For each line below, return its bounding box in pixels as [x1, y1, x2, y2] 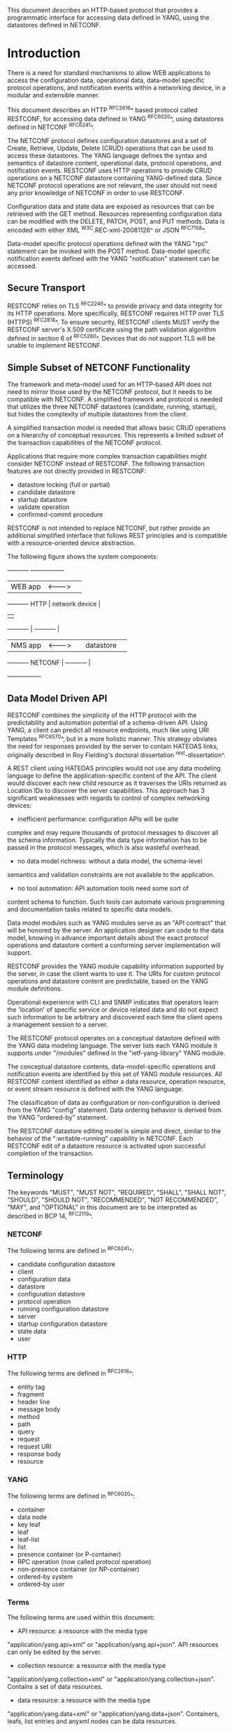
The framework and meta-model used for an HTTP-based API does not [7, 380, 212, 388]
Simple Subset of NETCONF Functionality [7, 361, 191, 374]
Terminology [7, 1169, 64, 1181]
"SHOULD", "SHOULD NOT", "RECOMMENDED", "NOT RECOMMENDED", [7, 1195, 219, 1204]
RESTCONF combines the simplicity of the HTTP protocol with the [7, 711, 197, 719]
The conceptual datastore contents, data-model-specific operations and [7, 1062, 216, 1071]
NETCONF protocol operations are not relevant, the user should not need [7, 181, 217, 189]
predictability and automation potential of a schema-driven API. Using [7, 718, 208, 726]
